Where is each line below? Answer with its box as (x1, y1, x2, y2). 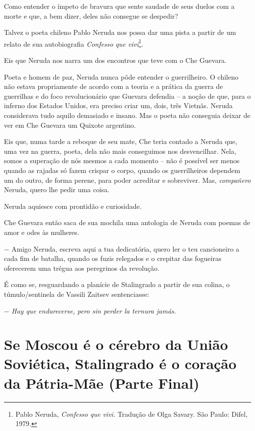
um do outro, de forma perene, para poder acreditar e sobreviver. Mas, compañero (4, 174, 251, 185)
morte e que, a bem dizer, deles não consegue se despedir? (4, 10, 178, 21)
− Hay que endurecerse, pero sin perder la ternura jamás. (4, 305, 177, 316)
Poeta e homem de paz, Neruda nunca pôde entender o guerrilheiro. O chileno (4, 71, 238, 82)
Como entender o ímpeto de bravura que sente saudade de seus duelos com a (4, 1, 235, 11)
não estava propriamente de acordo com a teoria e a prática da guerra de (4, 81, 223, 91)
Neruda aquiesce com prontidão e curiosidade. (4, 201, 142, 211)
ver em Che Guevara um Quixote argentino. (4, 119, 136, 130)
